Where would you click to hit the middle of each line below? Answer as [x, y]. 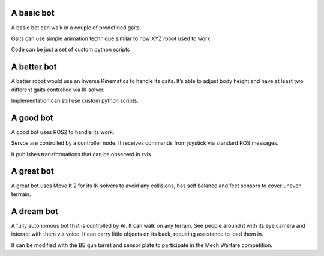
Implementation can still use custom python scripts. [75, 100]
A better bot [34, 67]
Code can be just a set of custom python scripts [70, 50]
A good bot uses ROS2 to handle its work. [63, 132]
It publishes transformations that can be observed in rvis [81, 154]
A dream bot [34, 211]
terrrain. [21, 194]
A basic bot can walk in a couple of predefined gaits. [76, 28]
